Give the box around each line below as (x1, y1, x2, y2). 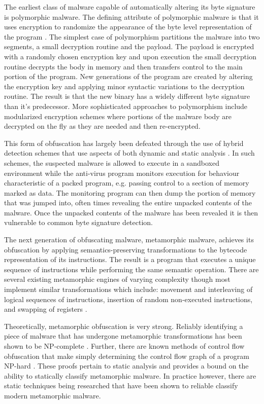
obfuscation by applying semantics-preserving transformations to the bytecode (4, 244, 247, 254)
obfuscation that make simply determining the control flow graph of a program (4, 350, 249, 361)
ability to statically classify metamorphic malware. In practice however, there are (4, 370, 256, 381)
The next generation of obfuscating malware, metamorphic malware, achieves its (4, 234, 254, 245)
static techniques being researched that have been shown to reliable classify (4, 380, 238, 391)
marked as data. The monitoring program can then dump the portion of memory (4, 187, 256, 198)
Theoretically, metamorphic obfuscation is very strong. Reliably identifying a (4, 320, 243, 331)
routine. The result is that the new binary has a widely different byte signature (4, 91, 250, 101)
